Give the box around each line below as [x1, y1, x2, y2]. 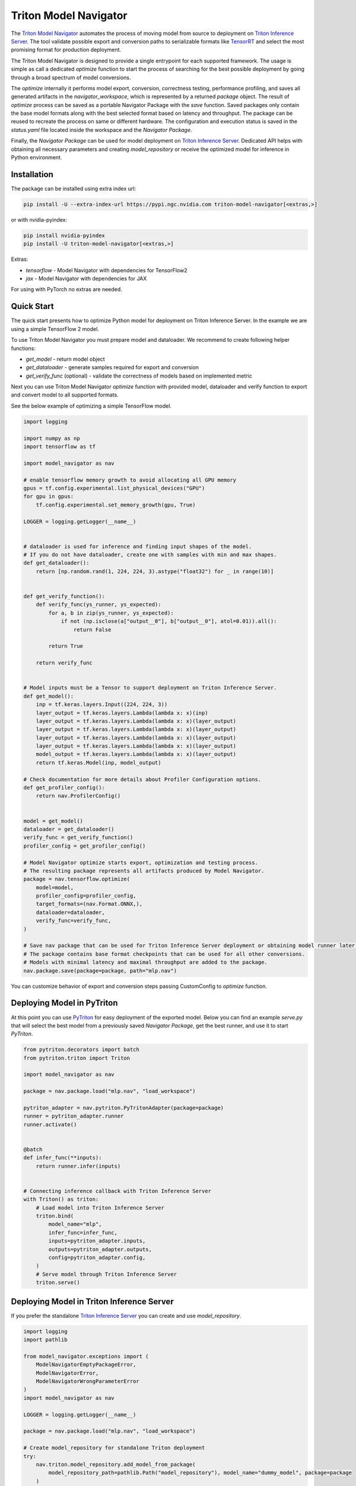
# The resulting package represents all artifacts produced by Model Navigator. [23, 867, 265, 874]
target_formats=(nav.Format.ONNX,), [36, 901, 142, 908]
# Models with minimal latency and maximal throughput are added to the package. [23, 959, 268, 966]
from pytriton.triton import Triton [23, 1054, 131, 1061]
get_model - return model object [26, 355, 105, 363]
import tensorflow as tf [23, 443, 96, 450]
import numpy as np [23, 435, 80, 442]
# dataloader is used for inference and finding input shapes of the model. [23, 543, 252, 550]
